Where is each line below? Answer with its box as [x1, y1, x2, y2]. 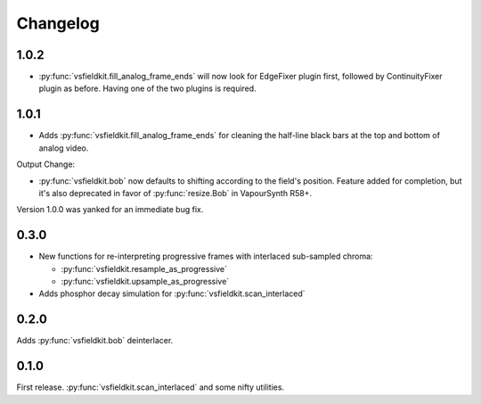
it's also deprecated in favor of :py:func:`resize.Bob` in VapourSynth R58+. [38, 187, 312, 198]
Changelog [16, 13, 100, 33]
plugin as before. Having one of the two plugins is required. [38, 83, 257, 94]
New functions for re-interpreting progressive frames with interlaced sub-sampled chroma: [38, 251, 373, 262]
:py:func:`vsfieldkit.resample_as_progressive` [61, 263, 227, 274]
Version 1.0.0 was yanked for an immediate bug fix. [16, 204, 204, 215]
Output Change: [16, 159, 76, 169]
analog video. [38, 143, 89, 153]
